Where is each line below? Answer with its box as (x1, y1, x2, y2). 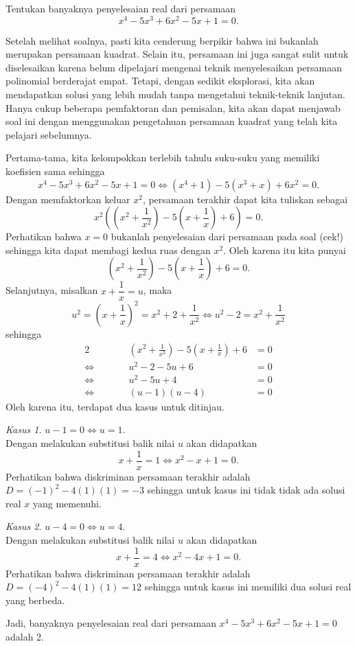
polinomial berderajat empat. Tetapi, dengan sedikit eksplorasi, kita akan (5, 73, 315, 88)
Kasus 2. (5, 519, 42, 533)
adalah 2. (5, 630, 45, 644)
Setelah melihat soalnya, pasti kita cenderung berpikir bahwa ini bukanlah (5, 33, 319, 47)
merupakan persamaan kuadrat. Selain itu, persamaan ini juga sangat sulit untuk (5, 47, 349, 61)
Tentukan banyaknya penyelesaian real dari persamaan (5, 1, 236, 15)
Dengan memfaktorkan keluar (5, 192, 130, 206)
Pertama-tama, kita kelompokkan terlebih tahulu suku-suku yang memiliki (5, 150, 320, 165)
